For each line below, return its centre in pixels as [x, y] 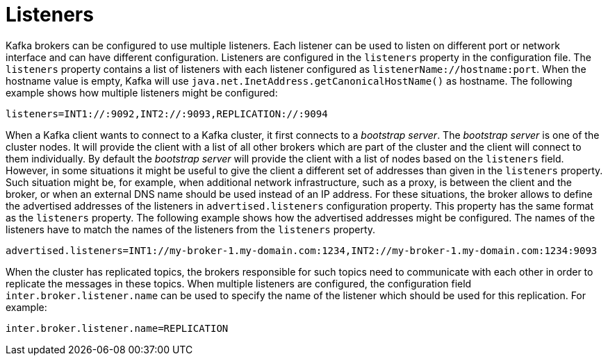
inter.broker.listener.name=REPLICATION [117, 328]
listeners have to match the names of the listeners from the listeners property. [191, 229]
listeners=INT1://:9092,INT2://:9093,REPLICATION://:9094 [167, 114]
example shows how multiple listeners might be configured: [142, 92]
